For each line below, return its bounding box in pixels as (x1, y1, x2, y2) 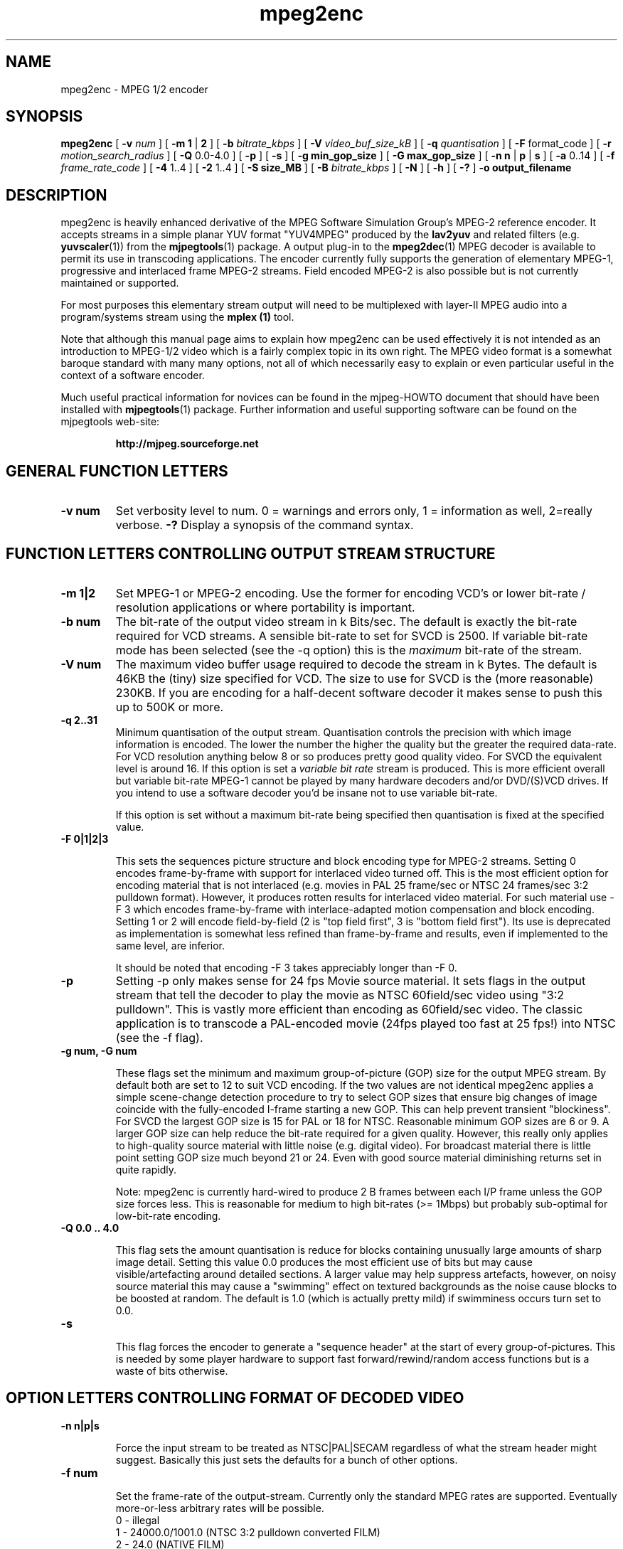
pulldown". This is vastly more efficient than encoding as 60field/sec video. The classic (115, 1001, 583, 1016)
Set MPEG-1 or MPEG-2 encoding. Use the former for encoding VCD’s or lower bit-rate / (115, 585, 586, 600)
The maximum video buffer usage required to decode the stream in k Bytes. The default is (115, 656, 597, 671)
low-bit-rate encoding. (115, 1209, 221, 1222)
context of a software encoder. (60, 369, 205, 382)
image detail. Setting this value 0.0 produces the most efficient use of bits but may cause (115, 1255, 533, 1268)
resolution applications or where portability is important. (115, 600, 415, 614)
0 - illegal (115, 1513, 160, 1526)
